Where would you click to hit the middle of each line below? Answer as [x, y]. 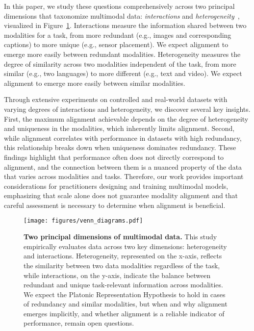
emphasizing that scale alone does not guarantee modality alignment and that [121, 195]
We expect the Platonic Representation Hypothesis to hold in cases [125, 294]
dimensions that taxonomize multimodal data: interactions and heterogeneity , [122, 15]
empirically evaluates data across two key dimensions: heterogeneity [125, 246]
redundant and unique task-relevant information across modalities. [123, 285]
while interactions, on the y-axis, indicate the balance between [117, 275]
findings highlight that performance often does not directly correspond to [114, 157]
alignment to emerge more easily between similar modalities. [95, 83]
